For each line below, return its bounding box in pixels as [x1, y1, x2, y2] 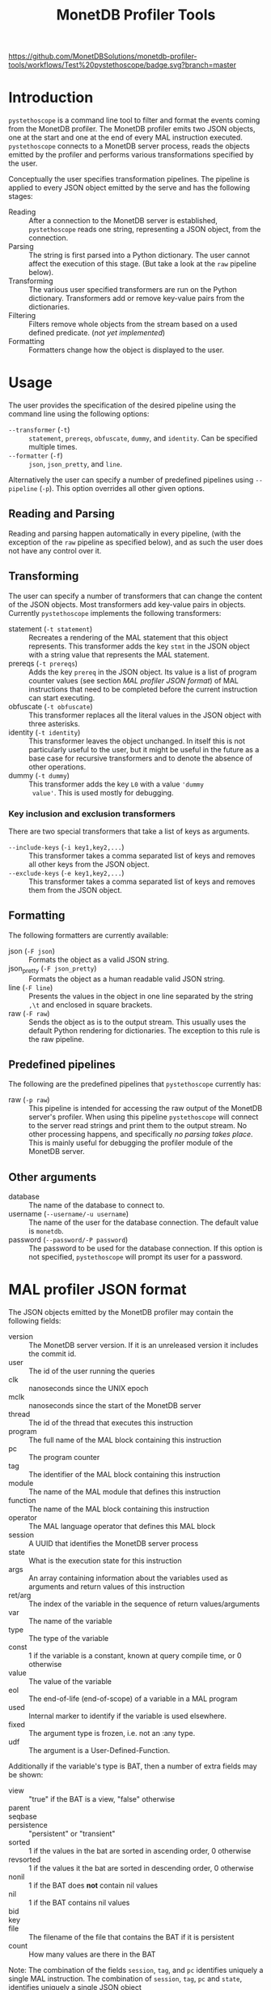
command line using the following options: [8, 409, 150, 419]
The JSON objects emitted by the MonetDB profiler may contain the [8, 1307, 234, 1317]
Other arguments [8, 1170, 97, 1184]
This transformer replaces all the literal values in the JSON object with [28, 710, 261, 720]
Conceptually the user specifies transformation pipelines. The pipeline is [8, 174, 250, 184]
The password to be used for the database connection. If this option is [28, 1243, 263, 1253]
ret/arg [8, 1591, 32, 1600]
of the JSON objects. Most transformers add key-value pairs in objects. [8, 599, 246, 609]
